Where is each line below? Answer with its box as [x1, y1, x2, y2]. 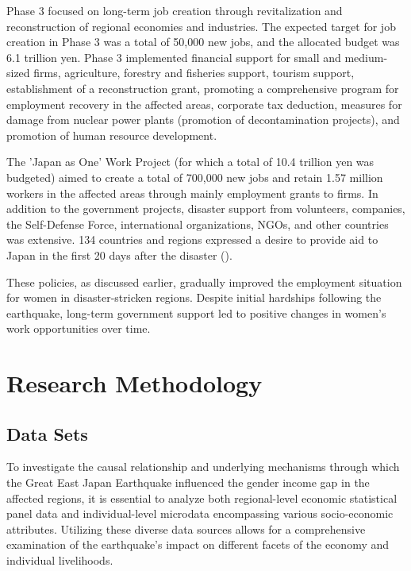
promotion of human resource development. [6, 126, 217, 143]
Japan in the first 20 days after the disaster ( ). [6, 246, 232, 263]
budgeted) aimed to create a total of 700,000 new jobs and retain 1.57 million [6, 168, 383, 185]
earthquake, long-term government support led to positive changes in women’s [6, 304, 386, 321]
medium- [344, 48, 388, 65]
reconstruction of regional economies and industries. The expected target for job [6, 17, 396, 34]
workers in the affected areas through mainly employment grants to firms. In [6, 184, 378, 201]
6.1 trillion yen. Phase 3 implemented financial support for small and [6, 48, 341, 65]
